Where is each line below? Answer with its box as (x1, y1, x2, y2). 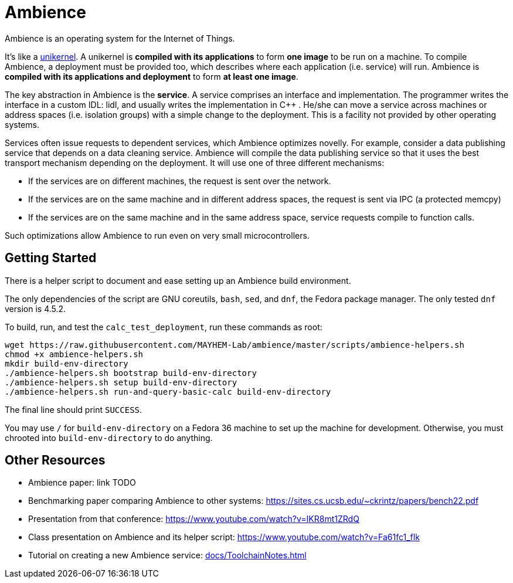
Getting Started (5, 250, 97, 266)
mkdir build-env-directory (5, 358, 128, 368)
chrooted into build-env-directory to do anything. (5, 432, 213, 443)
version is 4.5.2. (5, 303, 66, 314)
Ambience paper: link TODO (28, 477, 136, 488)
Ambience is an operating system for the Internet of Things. (5, 33, 235, 43)
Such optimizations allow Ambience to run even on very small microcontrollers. (5, 230, 310, 240)
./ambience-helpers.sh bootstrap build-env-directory (5, 368, 257, 378)
